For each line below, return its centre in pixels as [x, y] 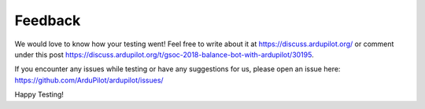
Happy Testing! [39, 95]
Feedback [48, 20]
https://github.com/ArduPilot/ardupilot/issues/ [89, 80]
